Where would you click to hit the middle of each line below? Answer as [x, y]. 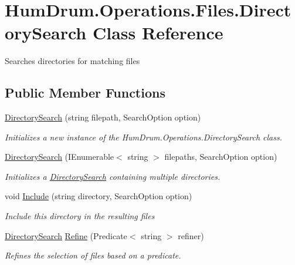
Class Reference [158, 33]
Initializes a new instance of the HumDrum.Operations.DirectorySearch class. [143, 137]
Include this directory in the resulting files [80, 216]
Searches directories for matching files [72, 61]
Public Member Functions [85, 93]
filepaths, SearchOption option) [221, 157]
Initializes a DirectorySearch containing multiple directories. [113, 176]
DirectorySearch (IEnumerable [60, 157]
